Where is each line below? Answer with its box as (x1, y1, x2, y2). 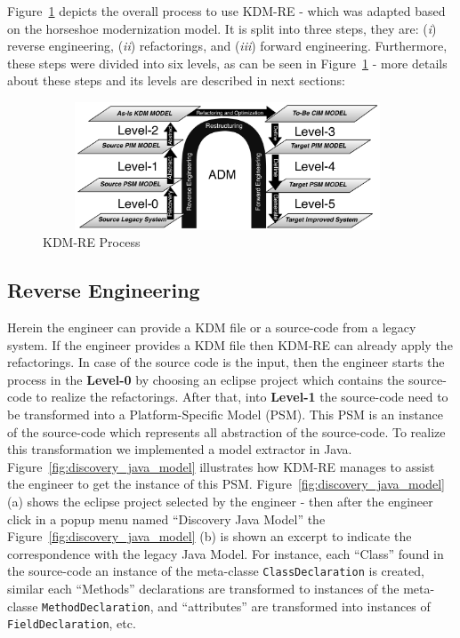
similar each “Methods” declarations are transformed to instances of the (7, 578, 399, 597)
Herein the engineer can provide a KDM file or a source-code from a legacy (7, 317, 416, 336)
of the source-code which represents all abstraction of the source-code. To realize (7, 422, 446, 441)
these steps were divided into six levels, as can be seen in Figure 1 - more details (7, 53, 448, 72)
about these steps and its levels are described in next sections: (7, 71, 345, 90)
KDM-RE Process (43, 233, 141, 251)
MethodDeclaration (42, 601, 150, 614)
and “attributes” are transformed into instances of (157, 596, 431, 615)
